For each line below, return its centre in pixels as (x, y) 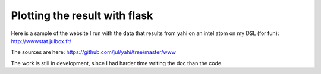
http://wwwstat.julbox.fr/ (41, 41)
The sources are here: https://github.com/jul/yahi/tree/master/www (94, 52)
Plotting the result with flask (82, 15)
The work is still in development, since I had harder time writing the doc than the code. (117, 63)
